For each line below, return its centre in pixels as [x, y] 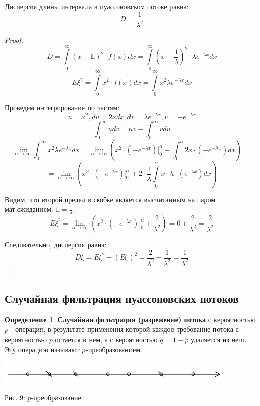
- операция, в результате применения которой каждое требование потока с [124, 329]
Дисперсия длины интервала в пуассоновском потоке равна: [97, 6]
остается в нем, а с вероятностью [106, 339]
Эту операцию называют [42, 349]
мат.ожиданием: [29, 209]
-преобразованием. [114, 349]
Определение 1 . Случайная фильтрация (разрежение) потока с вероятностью [130, 319]
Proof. [14, 40]
